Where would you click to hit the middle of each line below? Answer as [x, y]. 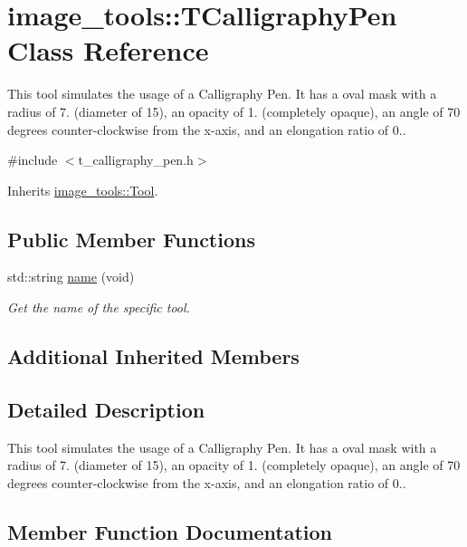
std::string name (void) [71, 277]
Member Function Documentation [170, 531]
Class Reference [108, 50]
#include [33, 160]
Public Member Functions [131, 239]
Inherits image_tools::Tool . [83, 190]
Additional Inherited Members [153, 356]
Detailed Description [106, 409]
